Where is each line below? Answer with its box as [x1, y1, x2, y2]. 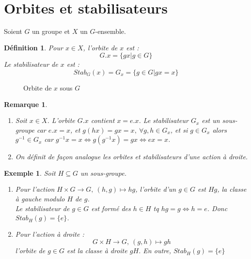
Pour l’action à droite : [15, 229, 84, 239]
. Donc [207, 203, 228, 213]
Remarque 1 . [4, 99, 47, 109]
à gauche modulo [15, 194, 65, 204]
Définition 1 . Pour [4, 42, 63, 52]
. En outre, [139, 245, 171, 256]
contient [91, 115, 115, 125]
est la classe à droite [66, 245, 127, 256]
